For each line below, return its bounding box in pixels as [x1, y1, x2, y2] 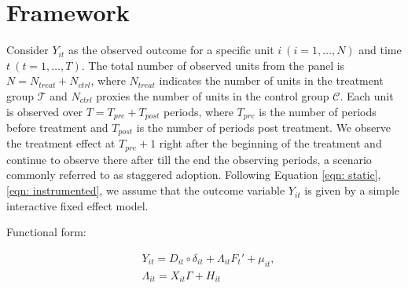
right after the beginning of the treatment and [159, 135, 382, 151]
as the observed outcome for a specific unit [68, 42, 274, 58]
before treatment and [6, 118, 108, 135]
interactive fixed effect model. [6, 197, 149, 213]
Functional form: [6, 224, 86, 240]
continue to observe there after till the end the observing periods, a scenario [6, 151, 372, 167]
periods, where [164, 103, 233, 119]
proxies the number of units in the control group [96, 87, 329, 104]
